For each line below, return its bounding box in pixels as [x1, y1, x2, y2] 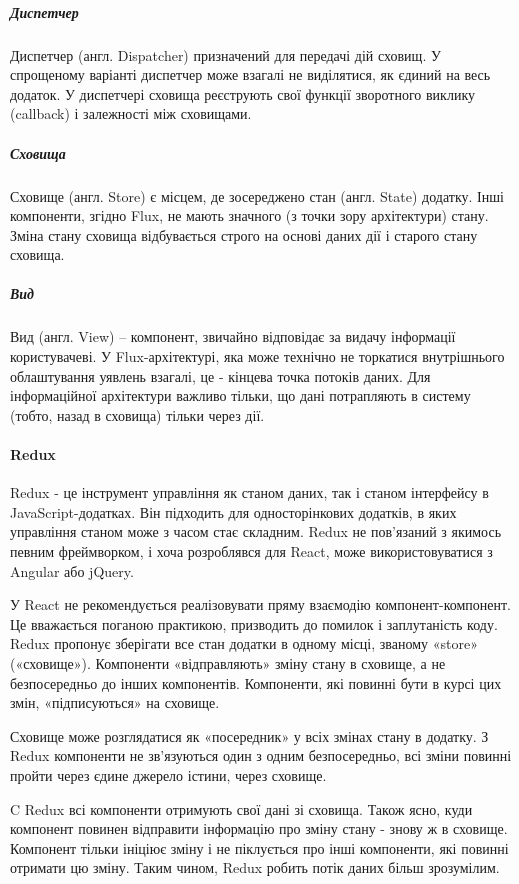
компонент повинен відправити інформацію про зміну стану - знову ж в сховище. [10, 818, 508, 839]
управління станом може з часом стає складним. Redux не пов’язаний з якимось [10, 521, 502, 542]
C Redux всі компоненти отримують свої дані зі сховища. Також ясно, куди [10, 798, 473, 819]
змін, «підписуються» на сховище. [10, 692, 220, 713]
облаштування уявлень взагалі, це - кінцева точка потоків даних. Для [10, 365, 431, 386]
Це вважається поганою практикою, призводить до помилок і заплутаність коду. [10, 613, 498, 634]
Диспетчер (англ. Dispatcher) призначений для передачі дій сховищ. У [10, 44, 441, 65]
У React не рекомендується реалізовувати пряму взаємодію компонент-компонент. [10, 594, 512, 615]
